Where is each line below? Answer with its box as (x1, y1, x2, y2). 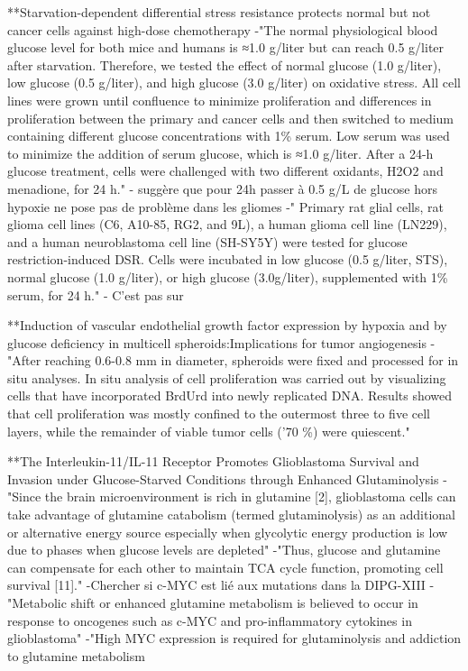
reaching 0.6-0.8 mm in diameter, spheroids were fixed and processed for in (44, 351, 459, 370)
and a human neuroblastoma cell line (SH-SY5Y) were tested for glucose (7, 232, 408, 251)
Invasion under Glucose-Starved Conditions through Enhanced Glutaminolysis (7, 469, 439, 488)
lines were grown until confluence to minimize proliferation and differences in (7, 90, 432, 109)
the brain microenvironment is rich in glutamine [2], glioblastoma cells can (44, 487, 456, 506)
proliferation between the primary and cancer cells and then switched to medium (7, 108, 454, 127)
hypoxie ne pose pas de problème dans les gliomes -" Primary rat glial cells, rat (7, 197, 444, 216)
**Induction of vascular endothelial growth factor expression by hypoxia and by (7, 316, 447, 335)
